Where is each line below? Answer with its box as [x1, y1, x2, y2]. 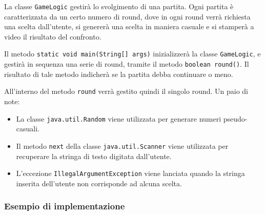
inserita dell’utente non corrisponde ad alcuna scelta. [16, 178, 182, 188]
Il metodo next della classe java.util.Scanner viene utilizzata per [16, 140, 229, 151]
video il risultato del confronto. [4, 31, 101, 42]
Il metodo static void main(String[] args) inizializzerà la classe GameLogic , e [4, 48, 261, 59]
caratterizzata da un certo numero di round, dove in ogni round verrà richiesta [4, 11, 251, 22]
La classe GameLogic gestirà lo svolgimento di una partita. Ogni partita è [4, 1, 234, 11]
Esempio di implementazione [4, 200, 125, 212]
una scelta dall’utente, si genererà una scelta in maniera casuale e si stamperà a [4, 21, 254, 32]
